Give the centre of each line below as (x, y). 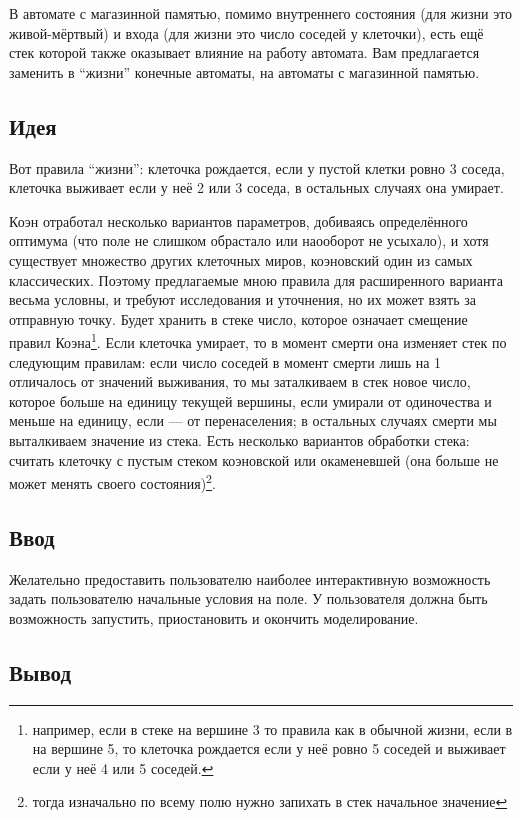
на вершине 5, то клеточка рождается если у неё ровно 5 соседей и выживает (269, 748)
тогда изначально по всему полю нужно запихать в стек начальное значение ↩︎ (270, 801)
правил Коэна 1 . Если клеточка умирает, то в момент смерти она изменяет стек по (258, 340)
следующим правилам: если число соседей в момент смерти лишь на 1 (225, 361)
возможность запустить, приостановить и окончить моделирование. (214, 617)
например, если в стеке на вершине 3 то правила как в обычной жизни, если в (272, 728)
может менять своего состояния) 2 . (112, 481)
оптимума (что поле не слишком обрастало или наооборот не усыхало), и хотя (249, 240)
